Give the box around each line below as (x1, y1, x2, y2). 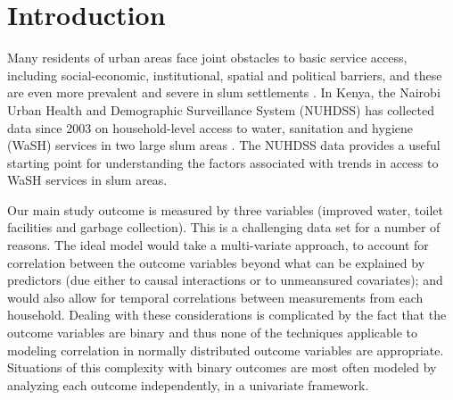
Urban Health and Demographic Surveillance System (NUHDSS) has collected (7, 100, 435, 119)
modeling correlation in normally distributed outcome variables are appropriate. (7, 340, 444, 359)
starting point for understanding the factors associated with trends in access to (7, 153, 439, 171)
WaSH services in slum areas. (7, 171, 168, 189)
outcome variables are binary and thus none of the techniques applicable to (7, 323, 418, 342)
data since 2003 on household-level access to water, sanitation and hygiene (7, 118, 413, 137)
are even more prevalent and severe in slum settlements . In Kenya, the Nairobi (7, 83, 441, 102)
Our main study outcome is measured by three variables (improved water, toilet (7, 200, 443, 219)
